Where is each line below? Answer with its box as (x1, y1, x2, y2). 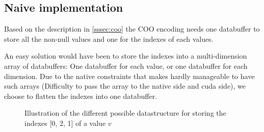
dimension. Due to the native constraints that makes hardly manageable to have (4, 70, 255, 81)
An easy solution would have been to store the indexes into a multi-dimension (4, 50, 247, 61)
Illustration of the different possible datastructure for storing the (24, 108, 226, 118)
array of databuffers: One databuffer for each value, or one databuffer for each (4, 60, 248, 71)
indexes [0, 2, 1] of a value (24, 117, 106, 128)
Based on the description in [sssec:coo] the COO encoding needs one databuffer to (4, 23, 260, 34)
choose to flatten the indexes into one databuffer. (4, 90, 157, 101)
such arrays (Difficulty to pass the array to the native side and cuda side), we (4, 81, 246, 91)
